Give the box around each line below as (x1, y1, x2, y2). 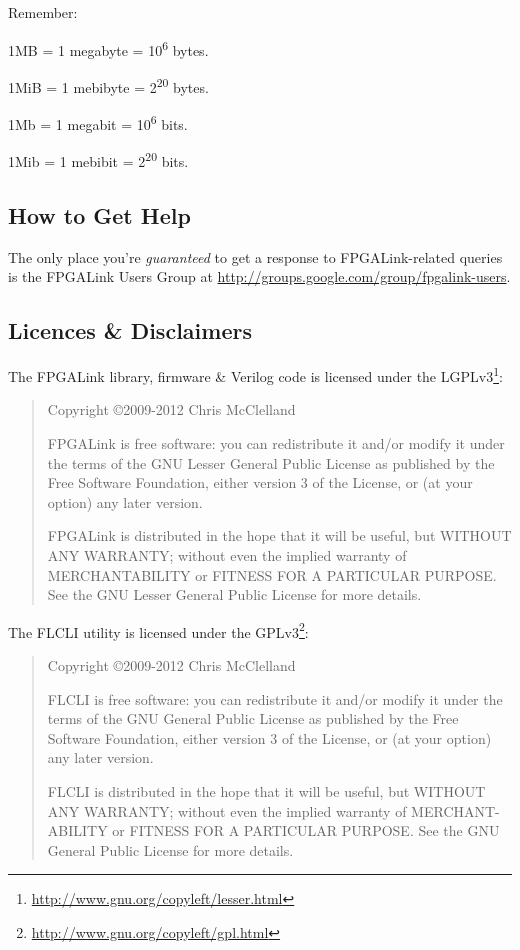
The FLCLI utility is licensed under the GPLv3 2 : (8, 618, 309, 642)
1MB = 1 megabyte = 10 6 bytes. (8, 36, 209, 60)
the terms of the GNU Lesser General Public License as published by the (47, 452, 495, 473)
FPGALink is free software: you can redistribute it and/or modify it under (47, 433, 505, 454)
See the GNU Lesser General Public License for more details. (47, 584, 422, 605)
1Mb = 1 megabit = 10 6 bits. (8, 111, 188, 134)
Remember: (8, 2, 78, 22)
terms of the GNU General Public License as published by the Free (47, 708, 459, 729)
